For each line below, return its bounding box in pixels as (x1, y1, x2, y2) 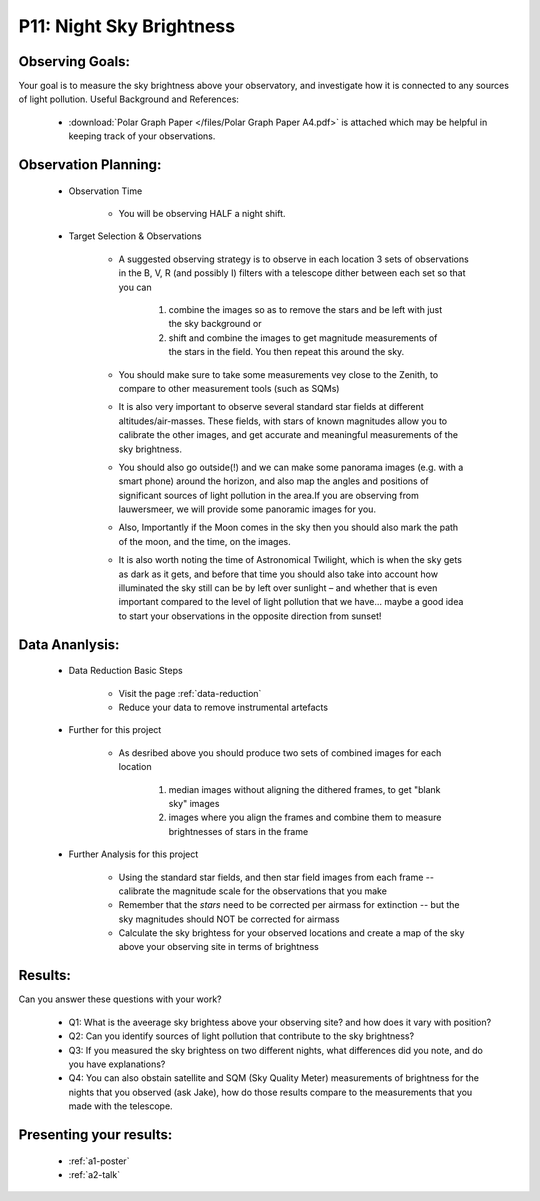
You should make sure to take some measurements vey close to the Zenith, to (118, 368, 439, 380)
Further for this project (68, 724, 162, 736)
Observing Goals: (18, 53, 130, 70)
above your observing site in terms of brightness (118, 941, 319, 953)
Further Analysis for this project (68, 848, 199, 860)
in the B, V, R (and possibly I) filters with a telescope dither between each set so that (118, 267, 466, 279)
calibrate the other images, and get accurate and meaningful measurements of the (118, 429, 459, 441)
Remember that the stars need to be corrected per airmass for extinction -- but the (118, 899, 460, 911)
